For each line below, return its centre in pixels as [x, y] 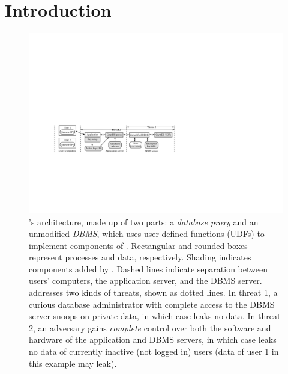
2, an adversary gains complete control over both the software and [150, 327]
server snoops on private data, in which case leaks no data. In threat [155, 316]
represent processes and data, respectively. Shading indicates [140, 257]
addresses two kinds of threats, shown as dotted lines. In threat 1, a [153, 293]
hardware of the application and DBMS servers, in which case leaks [153, 339]
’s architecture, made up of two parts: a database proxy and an [144, 222]
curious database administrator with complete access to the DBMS [152, 304]
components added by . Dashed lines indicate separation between [148, 268]
